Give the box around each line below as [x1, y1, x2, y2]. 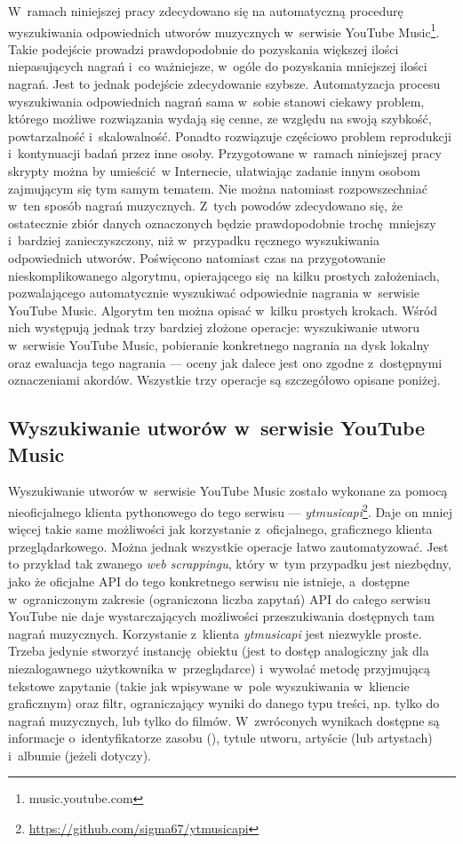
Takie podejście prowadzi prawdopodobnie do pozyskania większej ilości [8, 39, 399, 58]
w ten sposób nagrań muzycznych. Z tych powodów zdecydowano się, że [8, 196, 403, 215]
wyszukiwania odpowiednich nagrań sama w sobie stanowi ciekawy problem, [8, 92, 425, 110]
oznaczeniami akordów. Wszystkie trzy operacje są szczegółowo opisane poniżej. [8, 370, 441, 389]
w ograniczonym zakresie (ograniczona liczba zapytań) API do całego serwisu [8, 589, 431, 608]
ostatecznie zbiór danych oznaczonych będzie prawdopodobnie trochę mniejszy [8, 213, 436, 232]
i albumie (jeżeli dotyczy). [8, 745, 151, 764]
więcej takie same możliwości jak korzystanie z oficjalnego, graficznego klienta [8, 520, 433, 538]
